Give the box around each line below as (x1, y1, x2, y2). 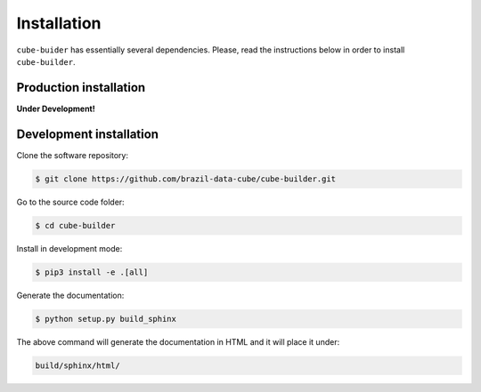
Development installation (16, 126, 159, 141)
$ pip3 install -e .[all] (35, 267, 149, 277)
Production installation (16, 80, 146, 95)
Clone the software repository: (16, 149, 129, 160)
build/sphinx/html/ (35, 360, 120, 371)
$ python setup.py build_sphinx (35, 314, 177, 324)
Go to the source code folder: (16, 196, 125, 207)
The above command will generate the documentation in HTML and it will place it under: (16, 336, 340, 347)
